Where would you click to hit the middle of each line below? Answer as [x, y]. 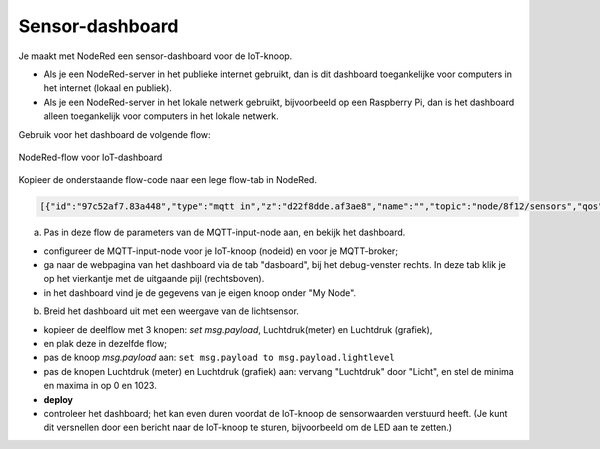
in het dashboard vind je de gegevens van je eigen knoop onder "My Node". [200, 292]
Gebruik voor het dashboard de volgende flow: [114, 134]
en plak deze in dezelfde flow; [105, 343]
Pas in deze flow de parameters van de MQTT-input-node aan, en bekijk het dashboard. [224, 232]
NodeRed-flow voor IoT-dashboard [90, 157]
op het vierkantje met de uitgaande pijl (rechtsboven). [154, 279]
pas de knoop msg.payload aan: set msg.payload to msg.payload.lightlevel [219, 357]
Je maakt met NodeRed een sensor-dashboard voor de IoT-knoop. [155, 56]
